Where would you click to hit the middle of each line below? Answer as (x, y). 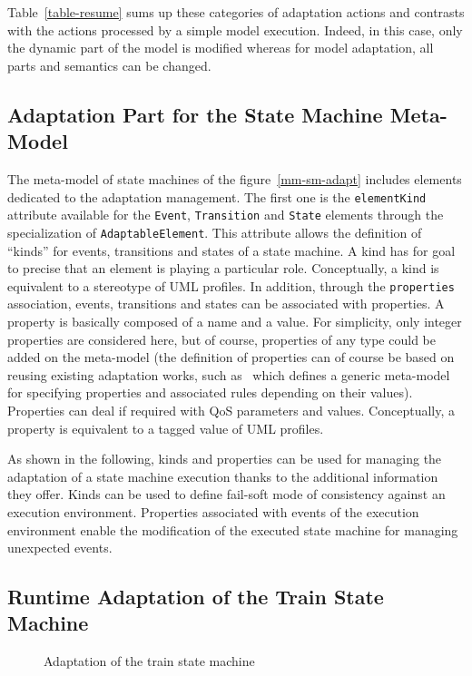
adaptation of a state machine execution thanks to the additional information (223, 476)
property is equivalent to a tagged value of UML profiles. (166, 428)
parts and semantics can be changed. (109, 65)
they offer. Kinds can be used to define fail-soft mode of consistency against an (226, 494)
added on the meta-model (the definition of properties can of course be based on (231, 357)
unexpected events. (60, 548)
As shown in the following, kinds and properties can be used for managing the (225, 459)
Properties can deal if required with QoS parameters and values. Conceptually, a (231, 410)
